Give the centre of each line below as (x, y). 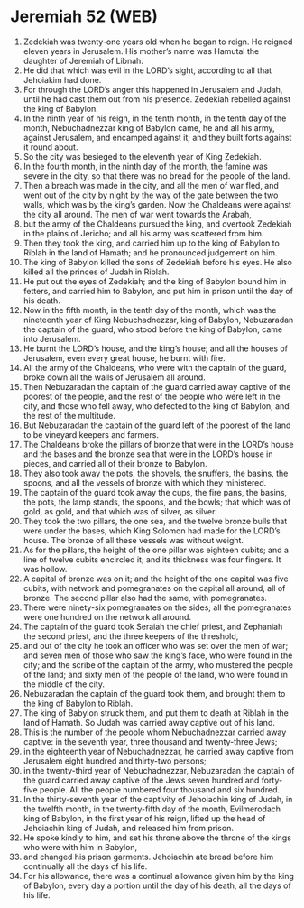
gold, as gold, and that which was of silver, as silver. (120, 511)
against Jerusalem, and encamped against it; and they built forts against (157, 137)
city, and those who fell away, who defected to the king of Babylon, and (156, 406)
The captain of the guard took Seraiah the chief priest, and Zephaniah (153, 626)
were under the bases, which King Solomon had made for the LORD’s (152, 531)
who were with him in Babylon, (80, 847)
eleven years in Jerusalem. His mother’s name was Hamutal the (141, 51)
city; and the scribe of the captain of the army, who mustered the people (158, 664)
